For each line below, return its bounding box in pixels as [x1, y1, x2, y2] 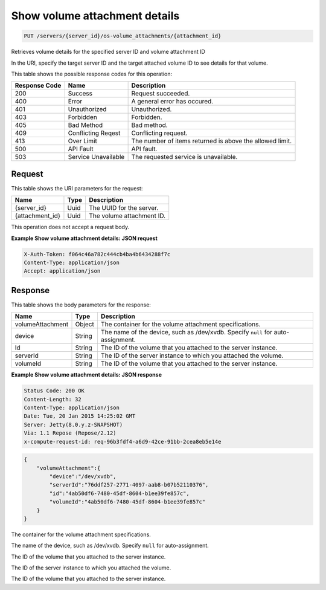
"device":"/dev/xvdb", [49, 473, 117, 480]
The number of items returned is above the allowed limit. [131, 137, 292, 145]
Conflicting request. [131, 129, 188, 137]
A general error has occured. [131, 97, 214, 106]
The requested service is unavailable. [131, 153, 238, 161]
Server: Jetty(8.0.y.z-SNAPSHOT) [24, 421, 123, 428]
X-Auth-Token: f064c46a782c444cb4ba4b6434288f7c [24, 251, 171, 258]
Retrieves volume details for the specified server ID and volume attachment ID [11, 48, 205, 56]
